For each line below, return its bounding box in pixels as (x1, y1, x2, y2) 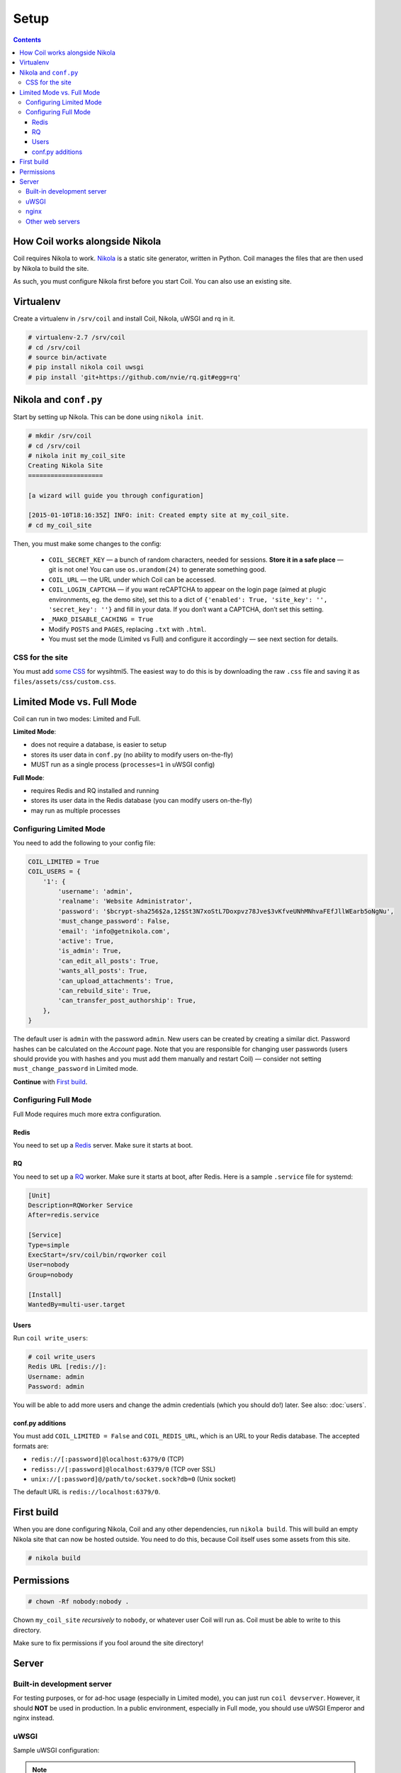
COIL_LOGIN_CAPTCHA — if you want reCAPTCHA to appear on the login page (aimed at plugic (48, 585, 327, 594)
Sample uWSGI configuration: (13, 1746, 100, 1755)
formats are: (13, 1442, 49, 1450)
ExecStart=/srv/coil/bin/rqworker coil (28, 1250, 166, 1259)
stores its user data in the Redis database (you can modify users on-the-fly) (30, 796, 253, 805)
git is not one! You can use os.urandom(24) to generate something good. (48, 565, 267, 574)
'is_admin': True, (57, 947, 122, 955)
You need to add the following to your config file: (13, 838, 156, 847)
